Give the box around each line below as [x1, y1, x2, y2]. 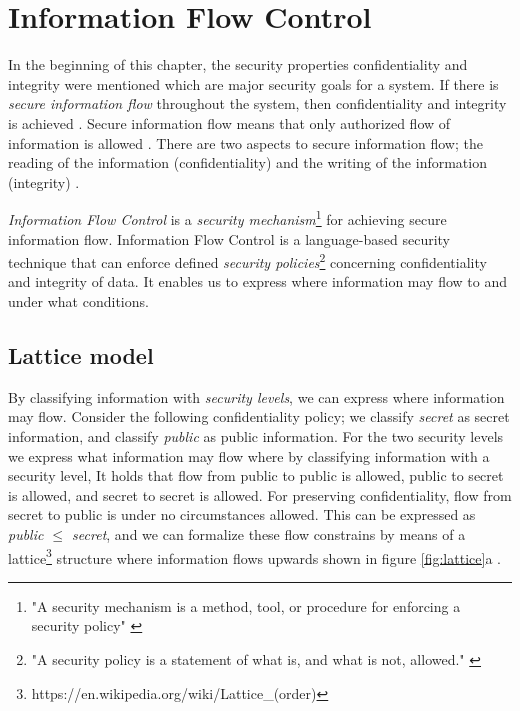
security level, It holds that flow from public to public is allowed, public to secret [8, 465, 504, 486]
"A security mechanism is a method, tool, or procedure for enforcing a [31, 595, 461, 616]
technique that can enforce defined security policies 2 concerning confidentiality [8, 249, 487, 272]
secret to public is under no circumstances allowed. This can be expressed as [8, 504, 476, 525]
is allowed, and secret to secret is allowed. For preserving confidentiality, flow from [8, 484, 512, 505]
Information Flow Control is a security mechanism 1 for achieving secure [8, 206, 447, 229]
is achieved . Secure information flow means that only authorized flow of [8, 112, 451, 133]
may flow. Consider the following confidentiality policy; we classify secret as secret [8, 406, 510, 427]
